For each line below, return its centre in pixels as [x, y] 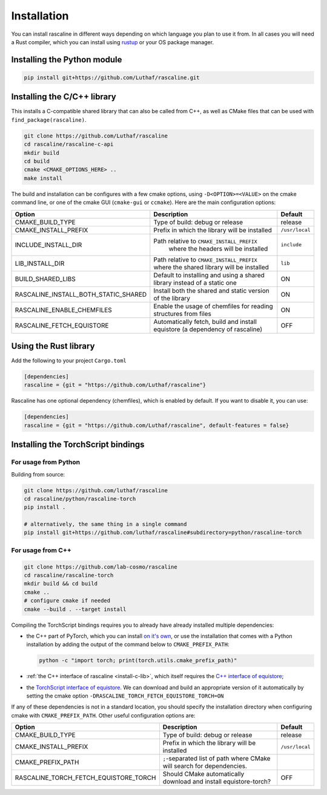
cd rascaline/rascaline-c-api [69, 144]
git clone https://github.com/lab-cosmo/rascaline [101, 567]
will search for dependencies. [205, 766]
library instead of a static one [195, 283]
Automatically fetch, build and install [205, 322]
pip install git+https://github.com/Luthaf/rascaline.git [112, 78]
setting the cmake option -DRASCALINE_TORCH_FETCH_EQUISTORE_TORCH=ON [125, 696]
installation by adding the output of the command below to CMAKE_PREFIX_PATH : [128, 644]
